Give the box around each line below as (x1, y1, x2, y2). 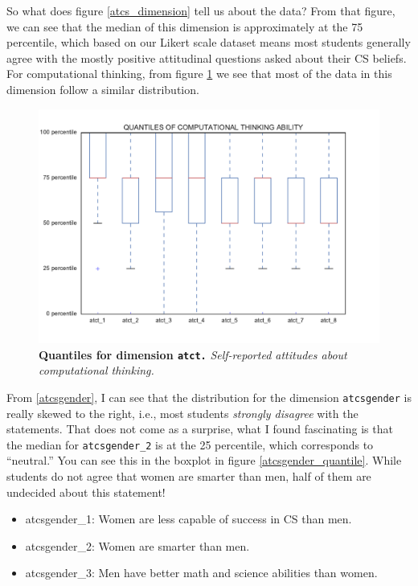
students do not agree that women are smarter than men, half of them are (6, 468, 371, 484)
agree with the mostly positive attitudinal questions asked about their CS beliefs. (6, 49, 407, 66)
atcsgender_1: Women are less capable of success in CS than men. (25, 510, 352, 527)
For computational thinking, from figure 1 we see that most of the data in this (6, 65, 392, 82)
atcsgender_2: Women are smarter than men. (25, 537, 250, 554)
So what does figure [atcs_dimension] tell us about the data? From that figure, (6, 2, 395, 18)
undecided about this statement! (6, 483, 166, 500)
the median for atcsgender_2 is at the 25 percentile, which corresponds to (6, 436, 374, 453)
